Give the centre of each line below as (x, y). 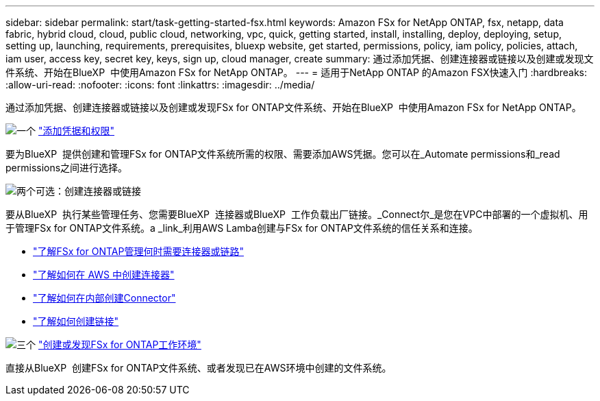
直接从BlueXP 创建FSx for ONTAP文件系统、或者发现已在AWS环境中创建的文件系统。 (199, 368)
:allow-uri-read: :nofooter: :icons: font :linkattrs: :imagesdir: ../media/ (160, 85)
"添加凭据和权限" (76, 131)
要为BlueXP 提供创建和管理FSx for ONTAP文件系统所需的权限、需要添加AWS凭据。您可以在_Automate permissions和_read (283, 154)
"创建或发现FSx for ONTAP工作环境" (120, 344)
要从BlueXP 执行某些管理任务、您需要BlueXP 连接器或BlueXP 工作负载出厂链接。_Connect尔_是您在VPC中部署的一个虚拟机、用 (297, 214)
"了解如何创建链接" (76, 321)
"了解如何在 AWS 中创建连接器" (104, 275)
